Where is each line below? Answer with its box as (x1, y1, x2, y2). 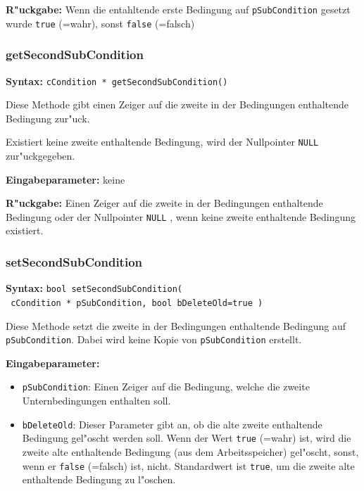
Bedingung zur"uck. (6, 110, 90, 125)
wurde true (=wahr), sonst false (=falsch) (6, 15, 195, 30)
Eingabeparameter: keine (6, 172, 125, 186)
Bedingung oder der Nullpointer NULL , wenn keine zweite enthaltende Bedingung (6, 209, 356, 224)
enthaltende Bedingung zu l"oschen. (22, 472, 176, 487)
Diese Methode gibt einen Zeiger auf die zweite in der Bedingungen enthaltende (6, 97, 349, 112)
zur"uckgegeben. (6, 148, 75, 163)
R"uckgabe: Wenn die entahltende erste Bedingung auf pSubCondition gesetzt (6, 2, 351, 16)
